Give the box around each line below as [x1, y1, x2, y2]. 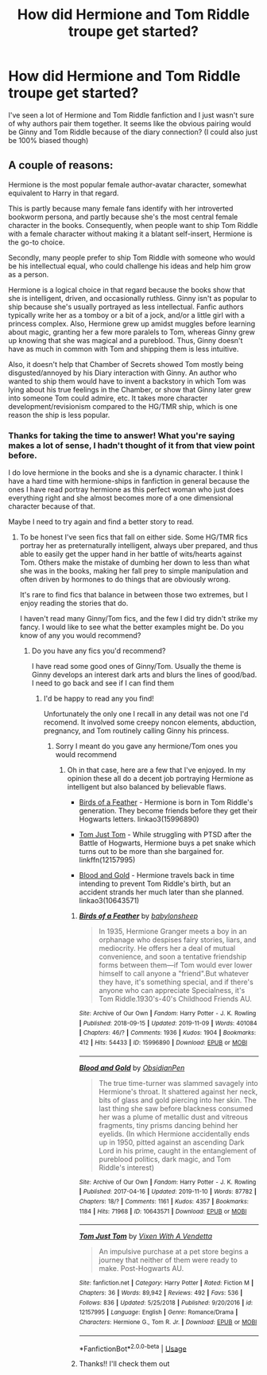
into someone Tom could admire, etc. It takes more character [8, 393, 208, 403]
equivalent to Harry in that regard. [8, 188, 119, 198]
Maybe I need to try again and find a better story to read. [8, 517, 195, 527]
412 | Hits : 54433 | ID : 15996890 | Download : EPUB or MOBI [79, 1039, 248, 1047]
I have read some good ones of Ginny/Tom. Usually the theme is [31, 662, 242, 671]
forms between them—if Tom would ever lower [99, 960, 253, 970]
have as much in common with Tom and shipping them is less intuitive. [8, 344, 239, 353]
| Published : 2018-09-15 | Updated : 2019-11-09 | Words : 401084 [79, 1019, 257, 1027]
